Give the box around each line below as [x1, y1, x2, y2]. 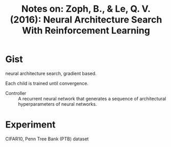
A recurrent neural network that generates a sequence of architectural [18, 95, 166, 102]
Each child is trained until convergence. [5, 80, 89, 86]
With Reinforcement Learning [22, 25, 150, 36]
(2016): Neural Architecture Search [10, 14, 162, 26]
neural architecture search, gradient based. [5, 70, 97, 77]
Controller [5, 90, 27, 96]
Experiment [5, 119, 56, 131]
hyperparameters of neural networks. [18, 101, 97, 107]
